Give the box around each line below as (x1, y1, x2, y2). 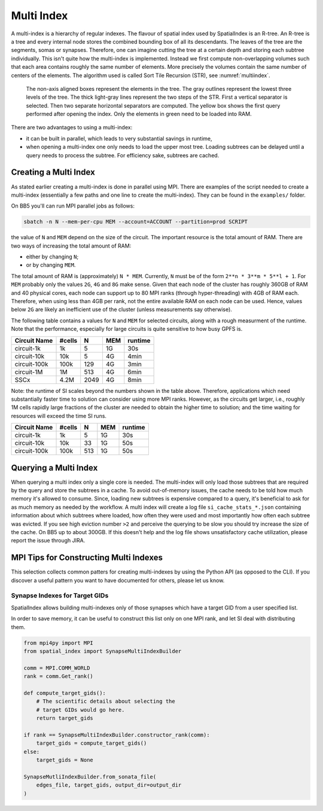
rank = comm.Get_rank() (23, 673, 94, 680)
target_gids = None (36, 757, 94, 764)
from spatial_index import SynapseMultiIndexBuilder (23, 648, 182, 654)
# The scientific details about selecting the (36, 698, 176, 705)
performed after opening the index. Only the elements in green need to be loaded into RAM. (26, 111, 252, 118)
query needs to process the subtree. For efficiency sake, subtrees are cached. (26, 151, 220, 158)
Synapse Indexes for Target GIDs (11, 592, 109, 600)
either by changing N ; (26, 253, 79, 260)
